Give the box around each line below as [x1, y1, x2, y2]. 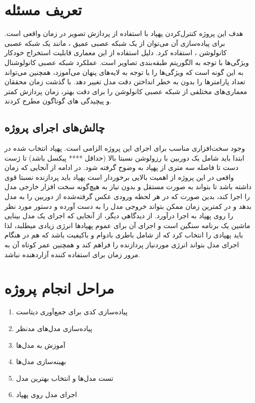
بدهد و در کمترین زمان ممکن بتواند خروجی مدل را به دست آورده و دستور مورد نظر [4, 201, 252, 211]
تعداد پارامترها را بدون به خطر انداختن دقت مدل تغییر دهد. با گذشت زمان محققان [4, 76, 246, 87]
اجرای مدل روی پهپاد [16, 389, 77, 400]
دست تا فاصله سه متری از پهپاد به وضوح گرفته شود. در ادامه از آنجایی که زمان [4, 162, 239, 172]
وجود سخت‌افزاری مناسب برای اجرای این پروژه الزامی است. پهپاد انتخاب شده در [4, 143, 245, 153]
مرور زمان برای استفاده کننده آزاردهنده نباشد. [4, 249, 140, 259]
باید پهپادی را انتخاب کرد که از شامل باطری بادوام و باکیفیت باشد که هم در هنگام [4, 230, 243, 240]
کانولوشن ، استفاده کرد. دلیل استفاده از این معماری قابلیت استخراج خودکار [4, 47, 227, 58]
